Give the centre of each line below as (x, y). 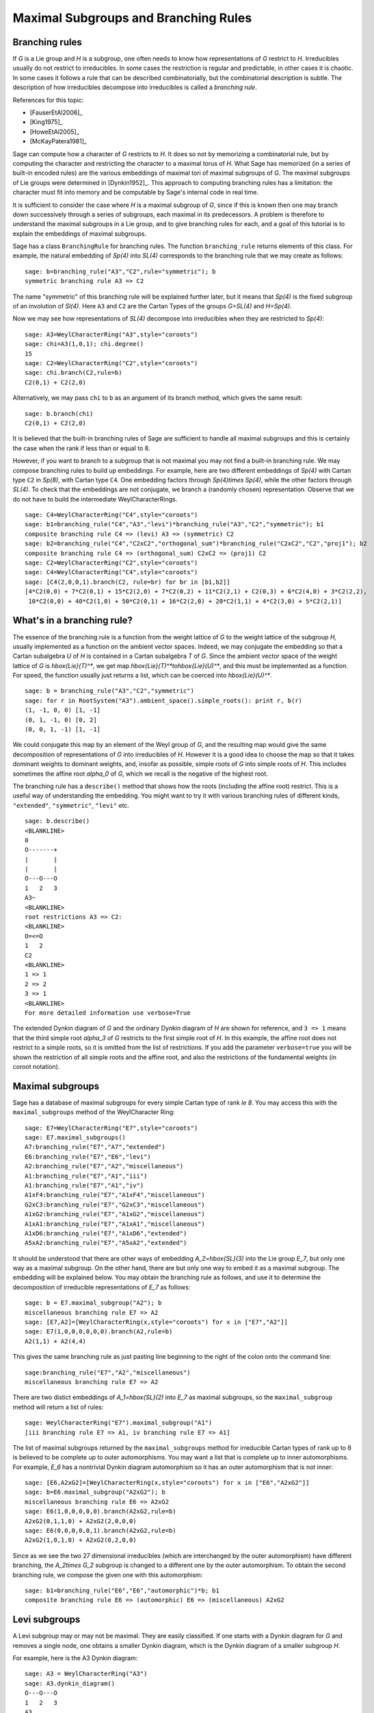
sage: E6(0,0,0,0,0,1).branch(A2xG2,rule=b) (101, 1531)
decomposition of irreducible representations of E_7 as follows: (102, 1287)
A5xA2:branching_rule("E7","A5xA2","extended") (106, 1243)
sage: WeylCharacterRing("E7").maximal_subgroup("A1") (119, 1423)
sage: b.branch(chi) (59, 414)
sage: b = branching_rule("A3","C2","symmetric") (110, 691)
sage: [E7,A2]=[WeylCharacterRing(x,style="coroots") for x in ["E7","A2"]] (157, 1322)
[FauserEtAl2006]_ (56, 112)
